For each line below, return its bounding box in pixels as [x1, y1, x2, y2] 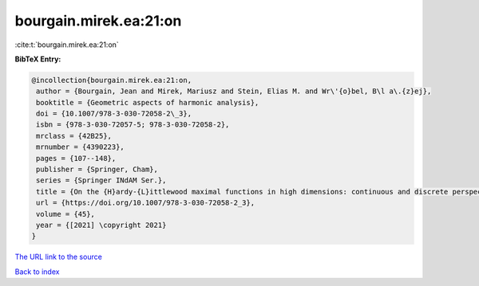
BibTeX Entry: [14, 54, 61, 64]
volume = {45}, [36, 210, 96, 218]
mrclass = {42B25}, [36, 131, 112, 140]
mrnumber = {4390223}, [36, 143, 125, 151]
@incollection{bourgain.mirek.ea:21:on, [31, 76, 192, 84]
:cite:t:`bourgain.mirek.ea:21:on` [14, 40, 119, 49]
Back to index [14, 267, 60, 276]
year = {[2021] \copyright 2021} [36, 221, 167, 229]
